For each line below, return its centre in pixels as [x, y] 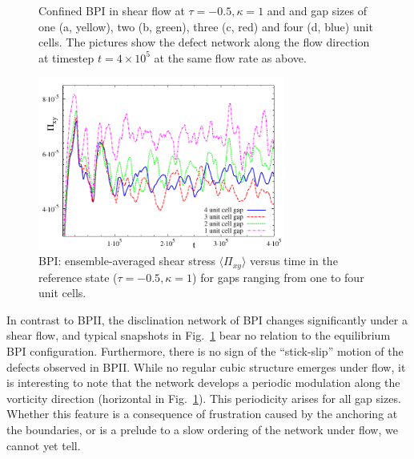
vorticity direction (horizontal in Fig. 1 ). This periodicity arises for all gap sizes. [204, 398]
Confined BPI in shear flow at [112, 10]
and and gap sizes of [317, 10]
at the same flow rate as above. [230, 57]
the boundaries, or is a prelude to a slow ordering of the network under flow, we [202, 429]
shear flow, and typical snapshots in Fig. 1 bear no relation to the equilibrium [199, 335]
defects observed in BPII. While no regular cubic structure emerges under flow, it [206, 366]
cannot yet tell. [44, 445]
